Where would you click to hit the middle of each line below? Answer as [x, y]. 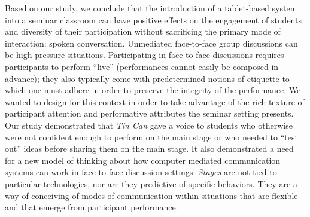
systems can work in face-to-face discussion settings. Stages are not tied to [141, 172]
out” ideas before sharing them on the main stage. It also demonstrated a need [149, 149]
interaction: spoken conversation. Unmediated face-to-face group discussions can [151, 43]
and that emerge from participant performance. [92, 207]
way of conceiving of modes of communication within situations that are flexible [151, 195]
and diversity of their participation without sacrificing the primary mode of [143, 31]
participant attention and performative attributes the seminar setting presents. [149, 113]
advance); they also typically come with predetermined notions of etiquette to [147, 78]
